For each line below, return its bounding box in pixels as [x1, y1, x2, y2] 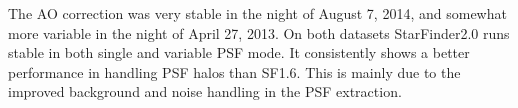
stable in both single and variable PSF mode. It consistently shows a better [8, 42, 470, 63]
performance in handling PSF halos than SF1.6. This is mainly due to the [8, 61, 461, 82]
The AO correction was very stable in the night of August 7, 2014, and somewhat [8, 3, 507, 23]
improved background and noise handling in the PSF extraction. [8, 81, 402, 102]
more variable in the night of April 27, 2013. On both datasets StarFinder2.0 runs [8, 22, 510, 43]
